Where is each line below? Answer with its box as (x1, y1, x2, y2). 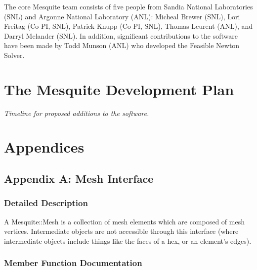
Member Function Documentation (4, 257, 142, 269)
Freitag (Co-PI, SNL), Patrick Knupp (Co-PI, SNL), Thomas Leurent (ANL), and (4, 21, 253, 31)
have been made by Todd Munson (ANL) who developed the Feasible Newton (4, 40, 240, 51)
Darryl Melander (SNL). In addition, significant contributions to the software (4, 30, 238, 41)
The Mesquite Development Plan (4, 79, 234, 99)
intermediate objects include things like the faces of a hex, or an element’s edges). (4, 235, 252, 246)
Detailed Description (4, 197, 88, 209)
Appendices (4, 137, 85, 157)
